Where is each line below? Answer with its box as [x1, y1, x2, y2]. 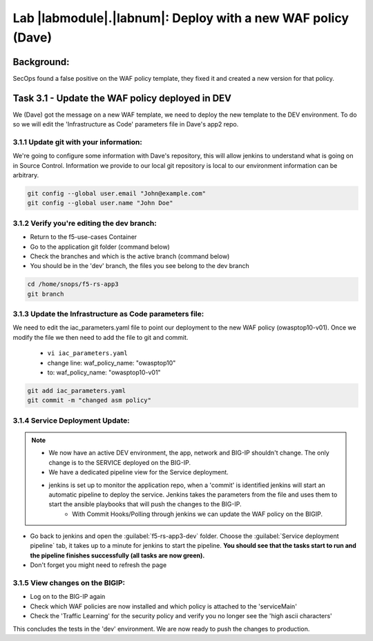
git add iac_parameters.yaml [27, 387, 126, 395]
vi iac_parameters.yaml [47, 350, 128, 357]
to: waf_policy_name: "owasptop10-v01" [47, 368, 162, 376]
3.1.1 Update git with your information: [12, 137, 143, 146]
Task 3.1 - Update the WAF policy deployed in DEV [12, 92, 231, 104]
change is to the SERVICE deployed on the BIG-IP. [48, 458, 191, 466]
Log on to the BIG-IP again [30, 593, 106, 601]
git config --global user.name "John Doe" [27, 199, 173, 207]
